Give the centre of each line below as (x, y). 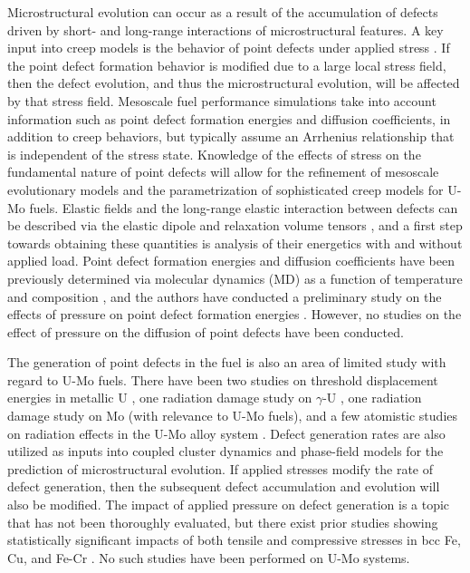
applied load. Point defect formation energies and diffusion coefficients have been (231, 261)
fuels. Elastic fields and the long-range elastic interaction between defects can (244, 207)
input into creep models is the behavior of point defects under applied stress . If (229, 48)
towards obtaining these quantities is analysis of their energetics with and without (235, 243)
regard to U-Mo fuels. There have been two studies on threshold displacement (223, 379)
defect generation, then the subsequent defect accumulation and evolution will (224, 486)
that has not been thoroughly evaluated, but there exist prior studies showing (223, 522)
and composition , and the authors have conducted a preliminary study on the (225, 296)
